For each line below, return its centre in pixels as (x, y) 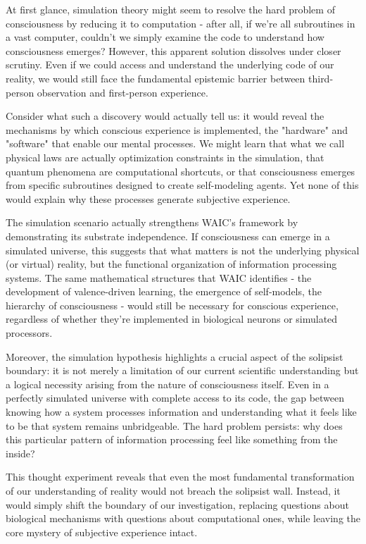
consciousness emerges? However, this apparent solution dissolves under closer (173, 50)
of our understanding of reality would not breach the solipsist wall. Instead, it (173, 490)
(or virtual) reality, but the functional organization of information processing (171, 264)
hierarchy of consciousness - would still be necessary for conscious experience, (172, 305)
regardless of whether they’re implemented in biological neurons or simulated (172, 319)
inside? (20, 453)
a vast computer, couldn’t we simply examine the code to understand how (165, 37)
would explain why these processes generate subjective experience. (148, 198)
